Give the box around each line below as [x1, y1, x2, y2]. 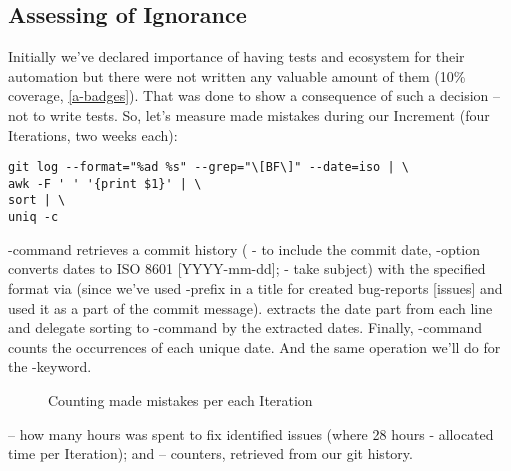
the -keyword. [8, 356, 92, 377]
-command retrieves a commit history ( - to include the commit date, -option [8, 238, 480, 259]
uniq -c [8, 210, 59, 225]
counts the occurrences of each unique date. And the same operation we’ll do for [8, 336, 501, 357]
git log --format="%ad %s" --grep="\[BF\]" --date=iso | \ [8, 160, 409, 175]
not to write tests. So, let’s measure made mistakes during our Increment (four [8, 104, 490, 125]
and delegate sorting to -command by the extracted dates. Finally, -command [8, 317, 483, 338]
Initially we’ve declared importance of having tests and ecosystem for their [8, 46, 465, 67]
